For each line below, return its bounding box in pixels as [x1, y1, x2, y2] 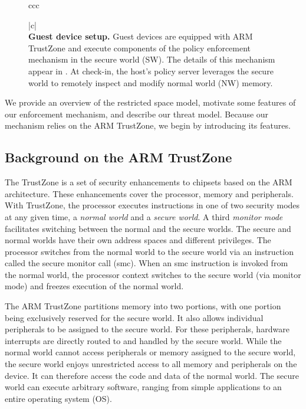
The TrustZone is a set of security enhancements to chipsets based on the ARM [5, 176, 292, 188]
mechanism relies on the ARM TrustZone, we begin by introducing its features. [5, 119, 291, 132]
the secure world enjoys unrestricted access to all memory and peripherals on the [5, 358, 297, 370]
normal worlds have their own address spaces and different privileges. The [5, 234, 271, 246]
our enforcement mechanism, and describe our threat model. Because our [5, 107, 269, 120]
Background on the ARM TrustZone [5, 148, 232, 166]
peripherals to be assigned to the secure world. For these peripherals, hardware [5, 323, 289, 335]
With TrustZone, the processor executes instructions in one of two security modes [5, 199, 300, 211]
